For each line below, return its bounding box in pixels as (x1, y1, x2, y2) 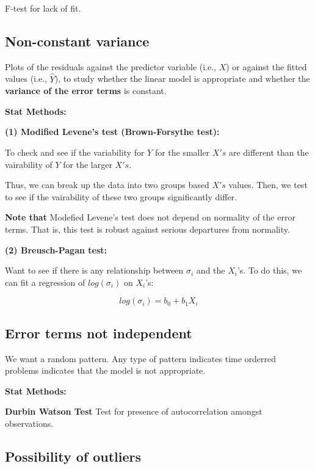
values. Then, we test (228, 178, 308, 191)
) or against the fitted (226, 60, 307, 73)
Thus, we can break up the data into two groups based (5, 178, 209, 191)
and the (196, 264, 225, 277)
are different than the (228, 145, 309, 158)
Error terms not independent (5, 323, 192, 342)
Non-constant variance (5, 31, 150, 50)
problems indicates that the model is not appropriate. (5, 364, 206, 377)
